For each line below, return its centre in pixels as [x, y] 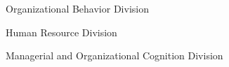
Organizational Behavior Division [77, 8]
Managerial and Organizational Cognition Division [115, 55]
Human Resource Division [61, 32]
